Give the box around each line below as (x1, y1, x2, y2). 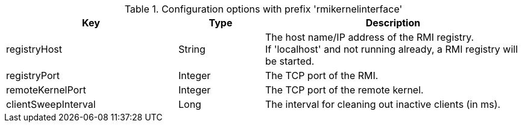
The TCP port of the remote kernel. (265, 84, 424, 96)
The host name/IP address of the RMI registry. (265, 31, 474, 43)
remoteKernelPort (6, 84, 86, 96)
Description (365, 17, 421, 29)
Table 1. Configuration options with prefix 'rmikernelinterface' (124, 3, 403, 15)
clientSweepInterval (6, 98, 96, 110)
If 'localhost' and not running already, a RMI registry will (265, 43, 518, 55)
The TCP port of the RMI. (265, 69, 379, 81)
